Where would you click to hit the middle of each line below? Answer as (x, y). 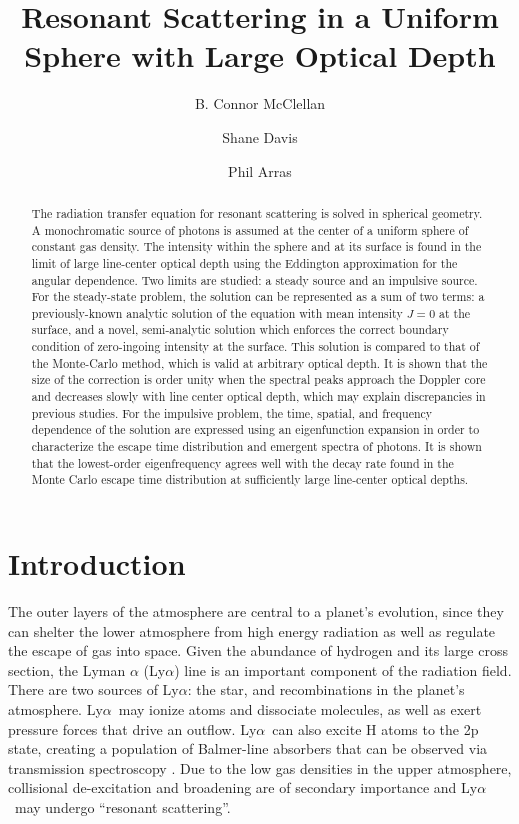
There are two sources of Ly (93, 689)
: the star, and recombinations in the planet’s (326, 689)
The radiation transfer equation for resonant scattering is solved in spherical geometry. (257, 212)
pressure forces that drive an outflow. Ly (132, 728)
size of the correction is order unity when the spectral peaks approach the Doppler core (258, 379)
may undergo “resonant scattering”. (122, 806)
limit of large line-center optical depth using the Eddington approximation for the (244, 262)
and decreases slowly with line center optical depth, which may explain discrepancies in (258, 396)
